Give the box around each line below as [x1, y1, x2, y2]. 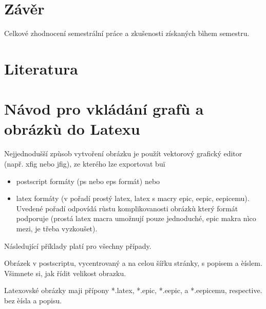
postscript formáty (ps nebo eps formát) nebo [16, 175, 160, 186]
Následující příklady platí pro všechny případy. [4, 240, 151, 251]
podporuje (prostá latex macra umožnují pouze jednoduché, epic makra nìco [16, 213, 256, 224]
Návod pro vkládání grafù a [4, 98, 204, 119]
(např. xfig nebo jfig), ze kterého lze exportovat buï [4, 158, 165, 169]
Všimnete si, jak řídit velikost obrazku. [4, 267, 126, 278]
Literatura [4, 58, 78, 79]
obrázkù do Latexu [4, 118, 140, 139]
